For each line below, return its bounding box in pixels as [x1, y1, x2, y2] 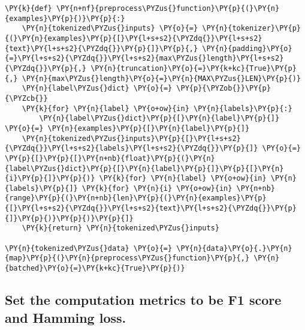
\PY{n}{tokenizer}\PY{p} [202, 24, 301, 33]
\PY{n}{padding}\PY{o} [202, 44, 292, 53]
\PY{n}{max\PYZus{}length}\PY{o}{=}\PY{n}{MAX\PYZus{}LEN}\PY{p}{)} [22, 74, 301, 83]
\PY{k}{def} [5, 4, 52, 13]
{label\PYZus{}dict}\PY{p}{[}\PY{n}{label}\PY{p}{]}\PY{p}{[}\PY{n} [5, 164, 284, 173]
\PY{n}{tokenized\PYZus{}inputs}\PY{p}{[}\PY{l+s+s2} [22, 134, 241, 143]
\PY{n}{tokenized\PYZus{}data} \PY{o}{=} [5, 244, 173, 253]
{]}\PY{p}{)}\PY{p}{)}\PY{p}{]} [5, 214, 134, 223]
